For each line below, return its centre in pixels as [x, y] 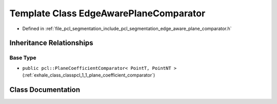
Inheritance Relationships [51, 43]
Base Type [23, 58]
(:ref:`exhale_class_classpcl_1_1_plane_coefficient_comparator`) [89, 75]
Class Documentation [45, 89]
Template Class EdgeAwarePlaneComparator [107, 13]
